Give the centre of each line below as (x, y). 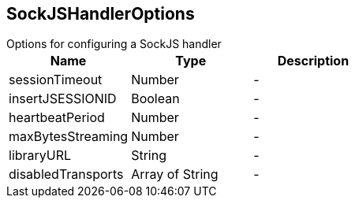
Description (313, 61)
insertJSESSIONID (63, 99)
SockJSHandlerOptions (101, 14)
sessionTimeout (56, 80)
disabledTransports (66, 174)
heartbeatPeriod (57, 118)
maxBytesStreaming (69, 137)
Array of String (175, 174)
